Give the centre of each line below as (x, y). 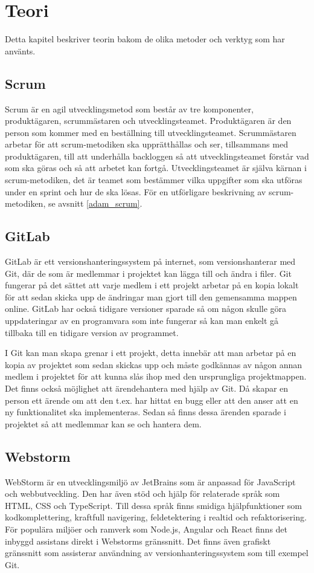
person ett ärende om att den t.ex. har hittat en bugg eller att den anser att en (152, 400)
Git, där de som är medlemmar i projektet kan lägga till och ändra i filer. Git (148, 273)
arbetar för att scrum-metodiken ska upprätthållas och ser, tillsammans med (146, 144)
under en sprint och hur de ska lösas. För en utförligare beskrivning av (136, 191)
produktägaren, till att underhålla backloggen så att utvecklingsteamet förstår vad (157, 156)
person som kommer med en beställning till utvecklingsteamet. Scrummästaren (151, 132)
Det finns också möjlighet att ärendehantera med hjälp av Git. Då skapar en (147, 388)
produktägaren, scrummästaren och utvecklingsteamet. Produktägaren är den (148, 121)
